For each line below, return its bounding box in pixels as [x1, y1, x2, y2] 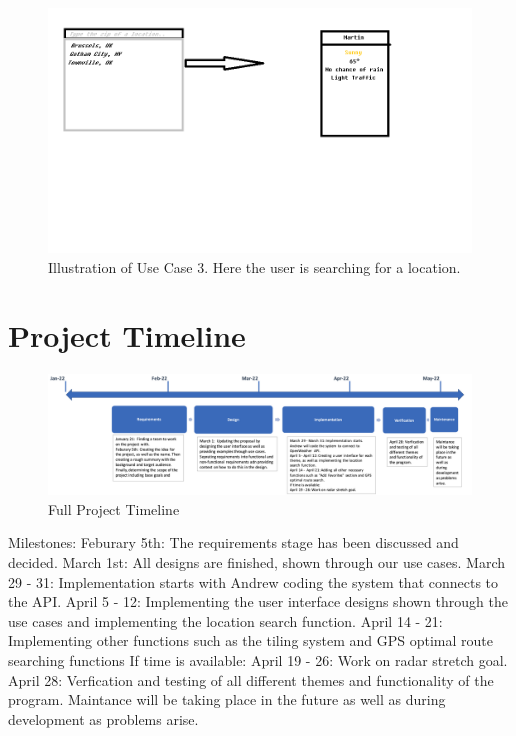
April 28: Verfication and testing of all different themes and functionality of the [8, 669, 494, 690]
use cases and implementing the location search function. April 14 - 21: [8, 610, 443, 631]
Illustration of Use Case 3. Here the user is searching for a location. [48, 256, 461, 277]
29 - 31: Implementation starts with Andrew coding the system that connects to [8, 571, 499, 592]
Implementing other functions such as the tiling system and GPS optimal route [8, 630, 493, 651]
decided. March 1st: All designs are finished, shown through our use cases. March [8, 551, 506, 572]
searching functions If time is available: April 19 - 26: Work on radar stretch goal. [8, 649, 508, 670]
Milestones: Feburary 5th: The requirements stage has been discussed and [8, 532, 459, 553]
